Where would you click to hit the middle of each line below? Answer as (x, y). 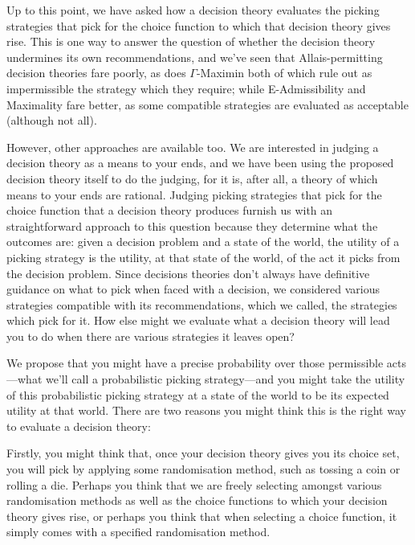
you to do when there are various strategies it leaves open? (151, 336)
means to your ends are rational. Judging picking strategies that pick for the (194, 194)
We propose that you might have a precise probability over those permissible (195, 363)
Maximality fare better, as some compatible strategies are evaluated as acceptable (207, 104)
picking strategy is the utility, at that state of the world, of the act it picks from (203, 257)
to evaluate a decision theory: (79, 426)
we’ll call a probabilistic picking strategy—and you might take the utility (225, 379)
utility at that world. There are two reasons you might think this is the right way (206, 410)
